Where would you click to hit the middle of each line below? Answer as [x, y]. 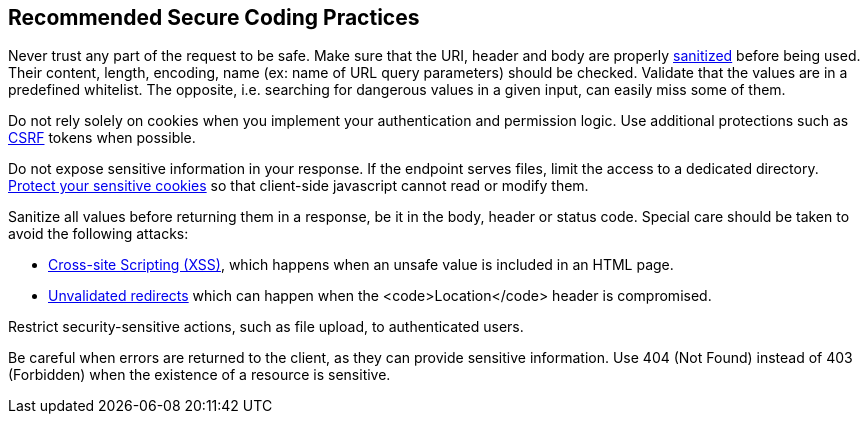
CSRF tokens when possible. [102, 138]
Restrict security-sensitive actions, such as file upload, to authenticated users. [266, 327]
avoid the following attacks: [98, 234]
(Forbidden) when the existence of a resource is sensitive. [199, 375]
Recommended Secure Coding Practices [214, 17]
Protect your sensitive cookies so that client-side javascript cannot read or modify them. [298, 186]
